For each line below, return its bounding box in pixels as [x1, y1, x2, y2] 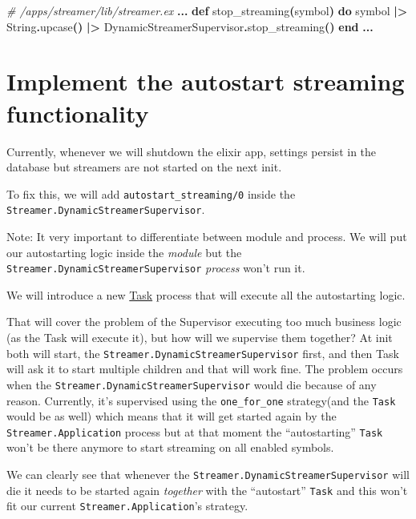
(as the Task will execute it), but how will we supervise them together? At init [6, 329, 393, 346]
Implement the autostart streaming [6, 65, 405, 98]
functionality [6, 96, 149, 129]
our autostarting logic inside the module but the [6, 243, 242, 260]
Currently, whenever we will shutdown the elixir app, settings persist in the [6, 143, 377, 159]
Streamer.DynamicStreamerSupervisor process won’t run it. [6, 259, 305, 276]
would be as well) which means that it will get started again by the [6, 408, 337, 424]
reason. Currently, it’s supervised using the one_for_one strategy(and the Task [6, 392, 396, 408]
